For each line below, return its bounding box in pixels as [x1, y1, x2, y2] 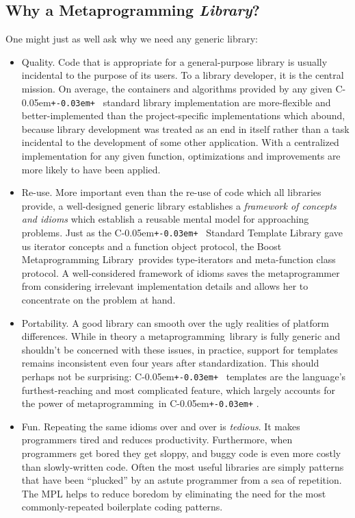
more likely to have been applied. [21, 162, 161, 176]
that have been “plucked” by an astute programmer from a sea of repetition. [21, 473, 342, 487]
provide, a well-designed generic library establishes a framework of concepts [21, 198, 337, 212]
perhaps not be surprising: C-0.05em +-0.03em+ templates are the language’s [21, 369, 346, 383]
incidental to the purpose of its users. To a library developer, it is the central [21, 68, 344, 82]
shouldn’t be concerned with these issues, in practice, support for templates [21, 342, 339, 356]
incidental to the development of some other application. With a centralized [21, 135, 339, 149]
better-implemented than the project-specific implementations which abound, [21, 108, 345, 123]
